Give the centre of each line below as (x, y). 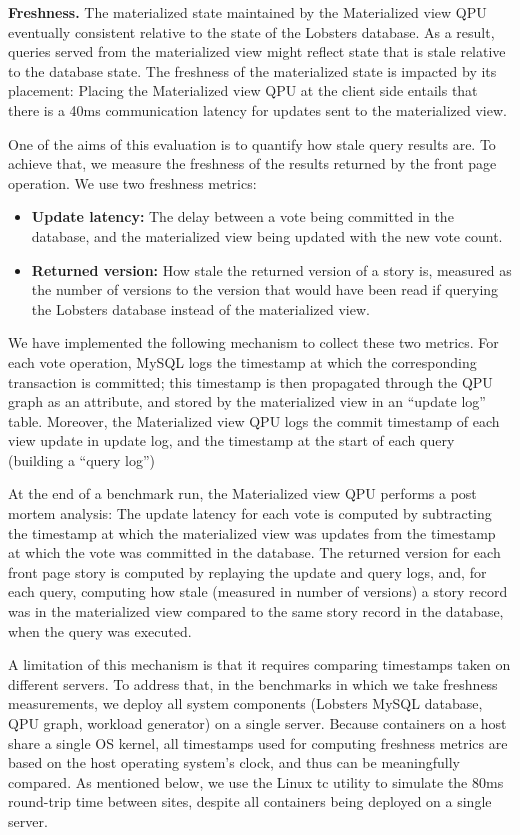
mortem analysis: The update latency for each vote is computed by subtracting (250, 513)
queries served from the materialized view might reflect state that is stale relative (257, 51)
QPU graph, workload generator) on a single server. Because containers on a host (257, 723)
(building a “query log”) (82, 459)
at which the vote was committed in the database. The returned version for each (254, 552)
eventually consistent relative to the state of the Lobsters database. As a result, (251, 31)
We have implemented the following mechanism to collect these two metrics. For (253, 342)
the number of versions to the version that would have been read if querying (265, 289)
